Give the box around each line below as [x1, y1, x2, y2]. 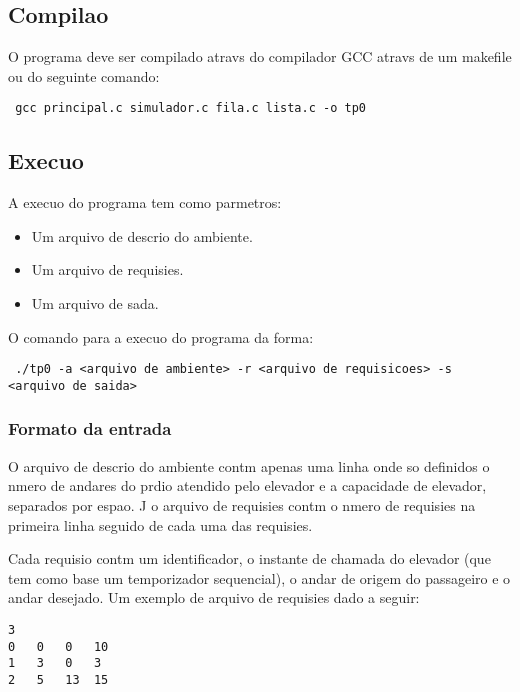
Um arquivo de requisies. [31, 259, 184, 280]
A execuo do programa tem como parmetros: [8, 192, 282, 213]
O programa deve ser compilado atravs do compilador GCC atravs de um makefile [8, 46, 512, 67]
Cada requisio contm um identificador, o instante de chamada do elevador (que [8, 548, 491, 569]
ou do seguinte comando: [8, 65, 160, 86]
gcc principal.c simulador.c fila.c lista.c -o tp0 [15, 101, 366, 116]
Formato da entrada [8, 416, 172, 441]
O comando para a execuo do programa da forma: [8, 326, 314, 347]
